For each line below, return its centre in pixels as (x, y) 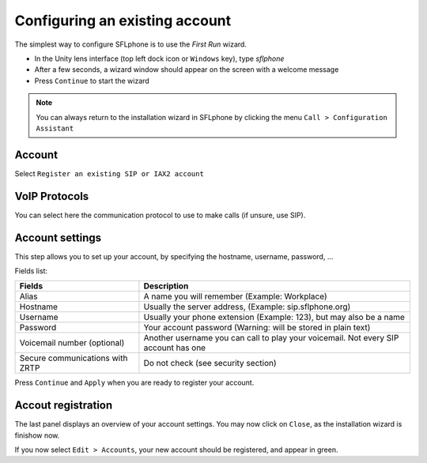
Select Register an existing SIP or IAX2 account (110, 173)
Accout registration (64, 406)
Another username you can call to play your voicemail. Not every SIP (271, 338)
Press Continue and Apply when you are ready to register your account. (134, 382)
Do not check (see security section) (210, 363)
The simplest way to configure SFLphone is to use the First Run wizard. (130, 44)
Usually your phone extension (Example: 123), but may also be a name (274, 318)
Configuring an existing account (123, 21)
